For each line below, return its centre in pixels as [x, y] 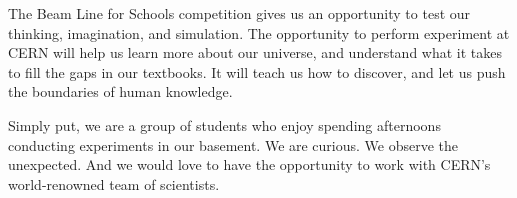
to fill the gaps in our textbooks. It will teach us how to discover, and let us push [257, 71]
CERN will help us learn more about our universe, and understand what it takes [255, 52]
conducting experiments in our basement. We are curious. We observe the [233, 144]
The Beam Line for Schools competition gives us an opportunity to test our [239, 13]
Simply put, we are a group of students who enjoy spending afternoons [224, 124]
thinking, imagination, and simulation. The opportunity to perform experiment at [259, 32]
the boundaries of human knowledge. [120, 91]
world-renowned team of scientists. [114, 183]
